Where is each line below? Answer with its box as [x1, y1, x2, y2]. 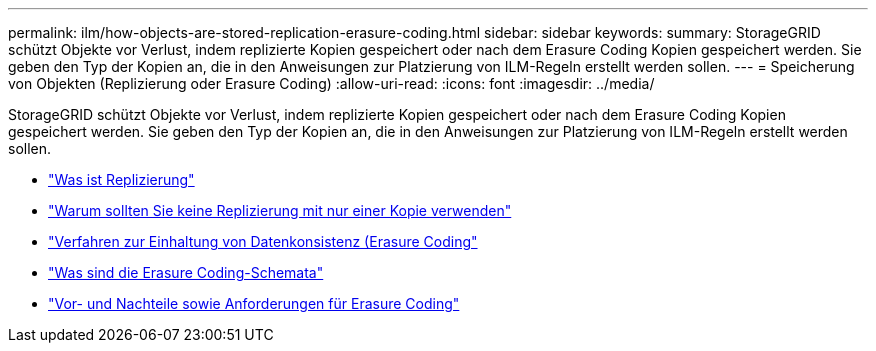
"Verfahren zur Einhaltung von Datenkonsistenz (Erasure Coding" [48, 233, 478, 250]
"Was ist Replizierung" [48, 171, 195, 188]
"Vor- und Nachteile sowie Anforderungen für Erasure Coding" [48, 295, 460, 312]
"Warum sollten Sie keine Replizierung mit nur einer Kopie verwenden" [48, 202, 512, 219]
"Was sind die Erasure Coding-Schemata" [48, 264, 324, 281]
